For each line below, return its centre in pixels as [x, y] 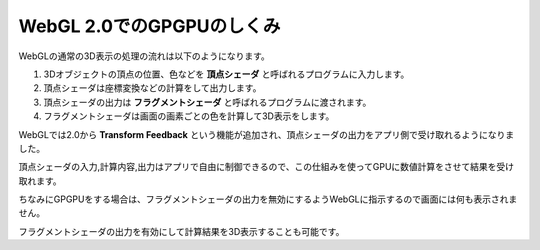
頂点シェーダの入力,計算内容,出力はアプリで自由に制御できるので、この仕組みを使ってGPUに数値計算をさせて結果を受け [266, 167]
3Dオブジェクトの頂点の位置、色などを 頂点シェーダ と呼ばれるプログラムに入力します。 [226, 74]
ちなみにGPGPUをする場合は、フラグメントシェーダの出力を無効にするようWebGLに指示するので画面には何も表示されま [268, 199]
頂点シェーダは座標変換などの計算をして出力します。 [152, 88]
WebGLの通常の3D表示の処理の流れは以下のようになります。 [144, 56]
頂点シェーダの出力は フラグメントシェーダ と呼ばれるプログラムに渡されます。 [207, 102]
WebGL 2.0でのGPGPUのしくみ [149, 26]
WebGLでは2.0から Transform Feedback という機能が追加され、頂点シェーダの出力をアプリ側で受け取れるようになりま [266, 134]
